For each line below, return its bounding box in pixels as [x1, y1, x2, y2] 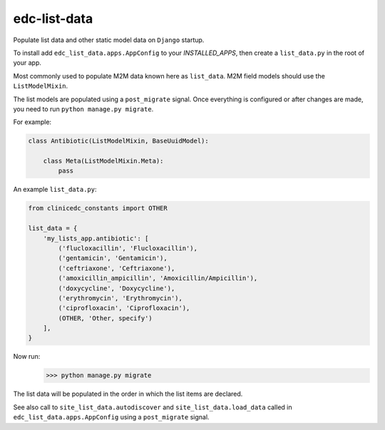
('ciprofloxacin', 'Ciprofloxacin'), [58, 304, 190, 312]
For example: [13, 118, 52, 126]
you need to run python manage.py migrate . [13, 104, 154, 113]
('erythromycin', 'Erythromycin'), [58, 294, 183, 302]
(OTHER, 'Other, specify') [58, 314, 153, 322]
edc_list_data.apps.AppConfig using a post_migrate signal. [13, 413, 210, 421]
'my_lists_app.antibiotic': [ [43, 234, 149, 242]
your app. [13, 58, 42, 67]
